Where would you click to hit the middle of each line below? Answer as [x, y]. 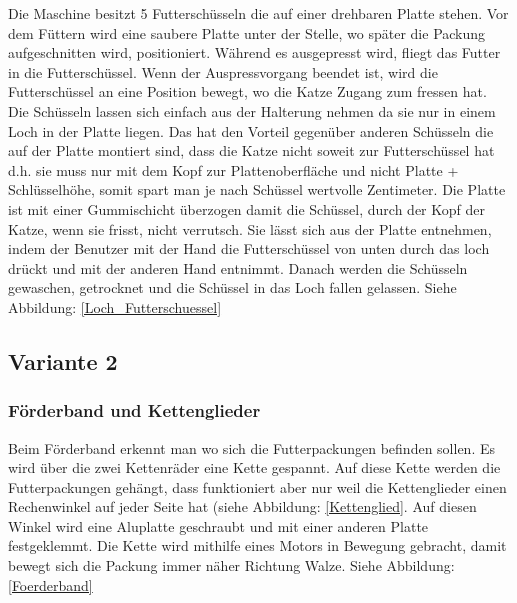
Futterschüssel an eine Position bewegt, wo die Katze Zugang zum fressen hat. [247, 91]
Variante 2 [63, 360]
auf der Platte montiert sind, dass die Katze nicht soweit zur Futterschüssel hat [251, 150]
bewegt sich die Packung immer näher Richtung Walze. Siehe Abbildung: [231, 565]
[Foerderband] [50, 584]
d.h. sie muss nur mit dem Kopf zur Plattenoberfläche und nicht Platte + [233, 169]
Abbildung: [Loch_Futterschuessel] [115, 306]
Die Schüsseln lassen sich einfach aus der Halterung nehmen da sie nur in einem [252, 110]
